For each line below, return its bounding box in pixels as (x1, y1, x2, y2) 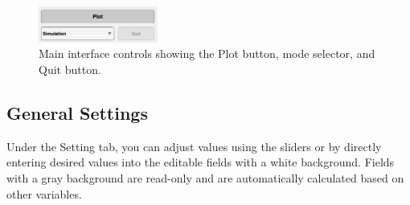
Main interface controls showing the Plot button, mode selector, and (39, 45, 375, 62)
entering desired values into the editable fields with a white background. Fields (6, 154, 395, 170)
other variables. (6, 185, 82, 202)
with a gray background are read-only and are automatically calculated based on (6, 170, 404, 187)
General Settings (6, 100, 148, 125)
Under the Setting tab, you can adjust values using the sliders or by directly (6, 137, 382, 154)
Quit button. (39, 61, 101, 78)
